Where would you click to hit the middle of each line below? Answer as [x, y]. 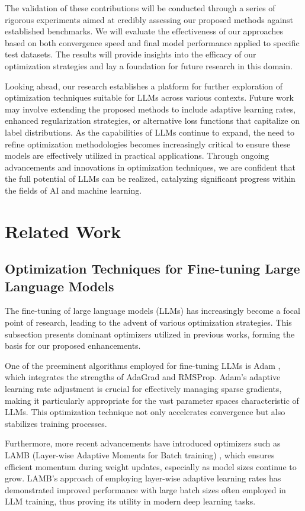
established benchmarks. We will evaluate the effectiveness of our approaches [144, 31]
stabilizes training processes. [56, 423]
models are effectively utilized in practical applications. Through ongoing [137, 155]
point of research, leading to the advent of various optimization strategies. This [148, 322]
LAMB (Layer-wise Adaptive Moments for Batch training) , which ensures [140, 455]
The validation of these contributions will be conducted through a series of [140, 8]
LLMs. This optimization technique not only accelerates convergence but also [145, 412]
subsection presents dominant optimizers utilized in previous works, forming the [150, 334]
